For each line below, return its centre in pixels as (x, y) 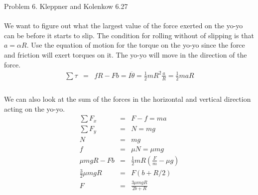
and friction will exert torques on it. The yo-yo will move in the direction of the (126, 54)
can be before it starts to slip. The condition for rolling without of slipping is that (129, 35)
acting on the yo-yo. (35, 108)
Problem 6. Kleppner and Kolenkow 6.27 (66, 6)
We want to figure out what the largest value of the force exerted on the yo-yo (124, 26)
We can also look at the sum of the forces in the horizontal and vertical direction (128, 99)
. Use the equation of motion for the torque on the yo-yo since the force (136, 45)
